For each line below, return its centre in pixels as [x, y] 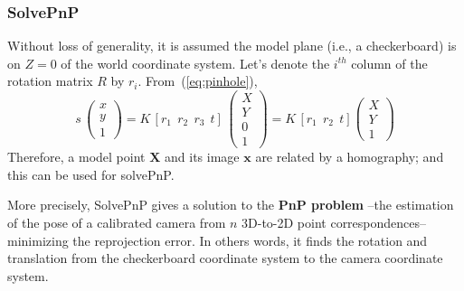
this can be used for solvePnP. [91, 174]
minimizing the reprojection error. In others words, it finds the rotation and [218, 240]
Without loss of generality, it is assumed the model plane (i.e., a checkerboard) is [232, 46]
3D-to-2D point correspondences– [334, 222]
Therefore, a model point [76, 157]
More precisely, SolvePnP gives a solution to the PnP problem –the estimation [231, 205]
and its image [202, 157]
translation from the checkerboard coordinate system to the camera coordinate [225, 258]
